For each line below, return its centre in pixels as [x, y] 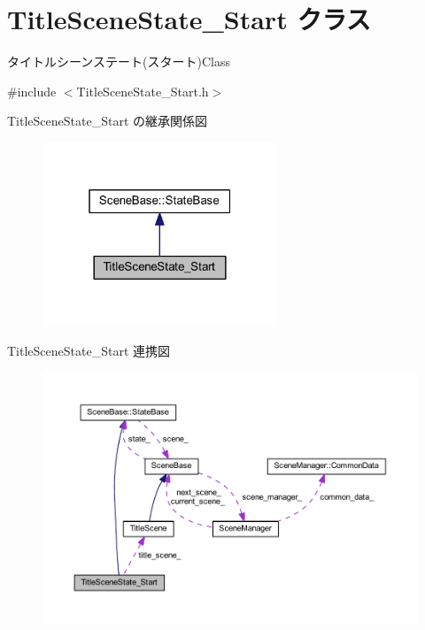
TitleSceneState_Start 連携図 [89, 351]
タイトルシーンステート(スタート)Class [119, 61]
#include [32, 91]
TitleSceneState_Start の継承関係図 [107, 121]
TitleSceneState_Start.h [143, 91]
